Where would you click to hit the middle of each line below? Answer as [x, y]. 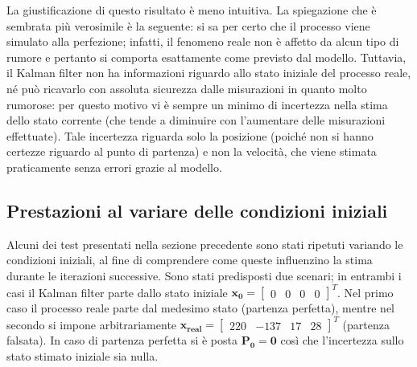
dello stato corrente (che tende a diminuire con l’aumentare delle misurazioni [196, 120]
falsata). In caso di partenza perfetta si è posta [122, 340]
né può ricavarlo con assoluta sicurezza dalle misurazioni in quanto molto [187, 88]
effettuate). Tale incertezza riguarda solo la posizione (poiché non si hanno [190, 135]
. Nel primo [365, 292]
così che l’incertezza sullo [342, 340]
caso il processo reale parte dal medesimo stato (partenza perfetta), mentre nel [201, 308]
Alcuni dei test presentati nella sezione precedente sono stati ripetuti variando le [205, 244]
